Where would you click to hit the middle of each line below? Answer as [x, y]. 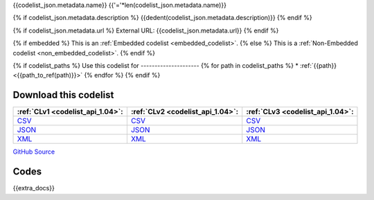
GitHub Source [34, 152]
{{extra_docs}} [34, 188]
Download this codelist [63, 95]
